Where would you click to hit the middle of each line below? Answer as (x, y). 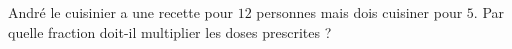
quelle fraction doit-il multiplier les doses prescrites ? (170, 31)
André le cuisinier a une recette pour (121, 12)
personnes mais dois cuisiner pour (359, 12)
